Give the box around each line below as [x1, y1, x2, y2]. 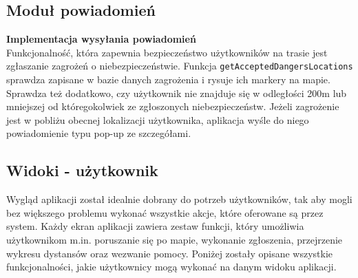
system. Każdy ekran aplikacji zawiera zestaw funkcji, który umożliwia [6, 219, 304, 233]
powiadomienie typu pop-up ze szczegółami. [6, 126, 191, 140]
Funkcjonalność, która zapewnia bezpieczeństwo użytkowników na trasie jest [6, 45, 328, 59]
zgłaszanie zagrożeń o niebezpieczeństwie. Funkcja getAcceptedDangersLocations [6, 58, 353, 73]
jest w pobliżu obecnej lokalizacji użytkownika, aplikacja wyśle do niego [6, 112, 309, 127]
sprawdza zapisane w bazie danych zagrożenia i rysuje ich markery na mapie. [6, 72, 330, 87]
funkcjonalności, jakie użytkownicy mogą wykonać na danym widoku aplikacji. [6, 259, 337, 274]
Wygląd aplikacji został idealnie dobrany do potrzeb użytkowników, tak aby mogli [6, 192, 352, 206]
